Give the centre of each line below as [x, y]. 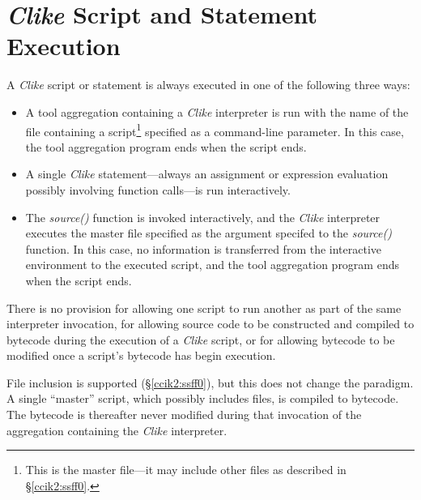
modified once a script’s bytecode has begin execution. [141, 355]
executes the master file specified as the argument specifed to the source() [208, 233]
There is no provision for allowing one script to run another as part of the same [204, 308]
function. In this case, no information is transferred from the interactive [204, 248]
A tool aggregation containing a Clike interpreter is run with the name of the [217, 111]
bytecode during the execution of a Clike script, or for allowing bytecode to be [201, 339]
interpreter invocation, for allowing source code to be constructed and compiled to [210, 324]
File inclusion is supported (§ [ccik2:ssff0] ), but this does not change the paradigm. [210, 382]
